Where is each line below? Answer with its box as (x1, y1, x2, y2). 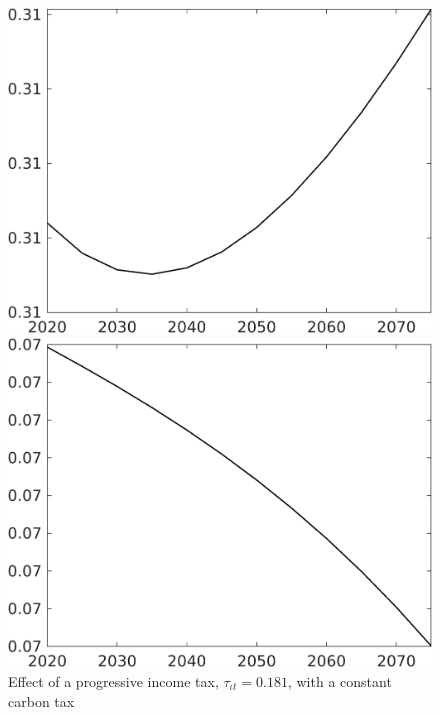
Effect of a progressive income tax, (8, 671, 219, 692)
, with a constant (287, 671, 392, 692)
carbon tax (8, 690, 75, 711)
